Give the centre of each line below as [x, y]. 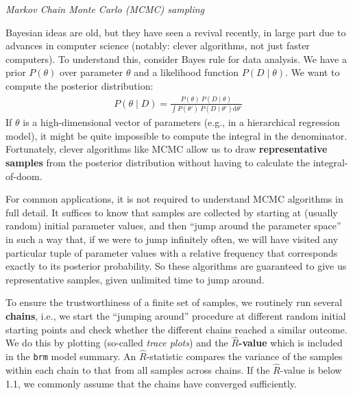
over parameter [92, 72]
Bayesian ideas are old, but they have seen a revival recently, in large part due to [176, 32]
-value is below [311, 370]
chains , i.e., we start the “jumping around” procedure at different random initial [176, 315]
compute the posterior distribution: [80, 85]
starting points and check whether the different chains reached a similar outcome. [176, 329]
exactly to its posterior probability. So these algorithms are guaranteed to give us [176, 266]
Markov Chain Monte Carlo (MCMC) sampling [105, 9]
